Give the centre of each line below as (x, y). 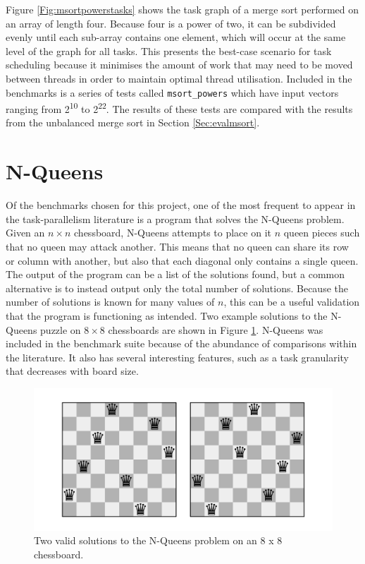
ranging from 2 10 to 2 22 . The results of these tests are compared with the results (179, 108)
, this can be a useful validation (292, 302)
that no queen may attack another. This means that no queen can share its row (177, 246)
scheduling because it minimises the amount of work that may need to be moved (179, 65)
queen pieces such (322, 233)
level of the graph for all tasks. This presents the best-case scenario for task (169, 50)
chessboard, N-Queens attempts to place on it (173, 233)
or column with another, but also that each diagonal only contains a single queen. (182, 260)
